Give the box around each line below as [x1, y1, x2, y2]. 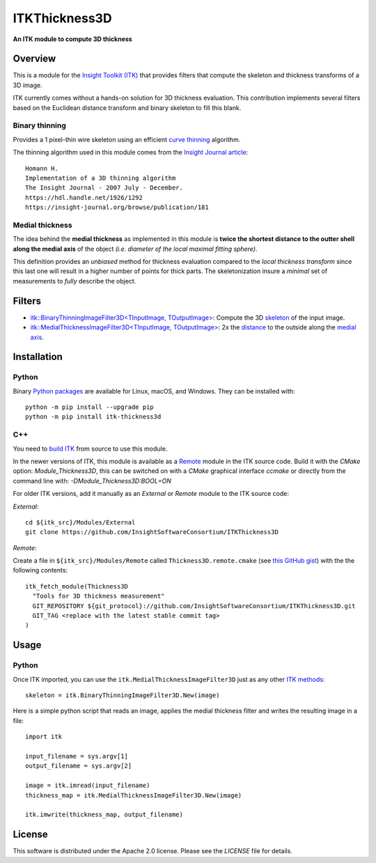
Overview [13, 53, 56, 65]
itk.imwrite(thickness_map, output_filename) [25, 811, 184, 818]
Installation [13, 351, 63, 363]
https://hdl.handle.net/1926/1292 [25, 194, 143, 201]
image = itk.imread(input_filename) [25, 782, 150, 790]
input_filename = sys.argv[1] [25, 752, 129, 760]
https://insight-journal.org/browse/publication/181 [25, 203, 209, 212]
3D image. [13, 81, 42, 89]
